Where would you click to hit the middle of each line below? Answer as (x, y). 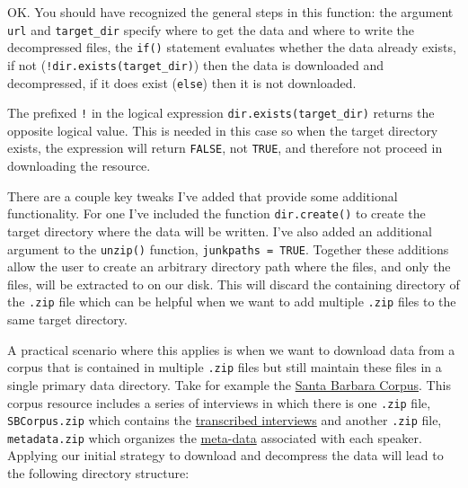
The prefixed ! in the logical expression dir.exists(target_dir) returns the (221, 113)
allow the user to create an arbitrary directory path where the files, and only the (229, 266)
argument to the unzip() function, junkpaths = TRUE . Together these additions (228, 248)
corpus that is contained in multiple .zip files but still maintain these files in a (225, 367)
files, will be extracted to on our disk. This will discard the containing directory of (234, 284)
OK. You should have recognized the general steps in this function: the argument (230, 12)
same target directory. (67, 319)
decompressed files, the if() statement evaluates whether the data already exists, (232, 47)
